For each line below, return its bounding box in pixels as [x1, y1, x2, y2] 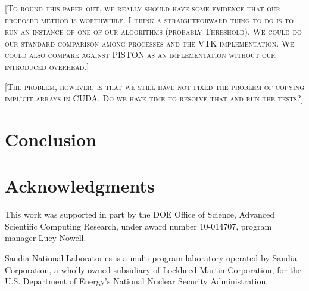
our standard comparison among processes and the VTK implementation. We [5, 36, 294, 49]
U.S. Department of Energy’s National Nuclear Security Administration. [5, 275, 269, 287]
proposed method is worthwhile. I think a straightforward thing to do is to [5, 13, 294, 26]
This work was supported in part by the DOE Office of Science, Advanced [5, 208, 274, 221]
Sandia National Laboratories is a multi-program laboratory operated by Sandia [5, 252, 297, 264]
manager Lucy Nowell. [5, 231, 86, 244]
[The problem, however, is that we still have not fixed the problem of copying [5, 80, 305, 92]
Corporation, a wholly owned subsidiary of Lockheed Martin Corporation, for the [5, 263, 302, 275]
